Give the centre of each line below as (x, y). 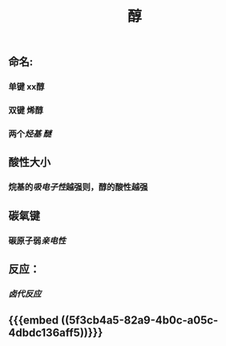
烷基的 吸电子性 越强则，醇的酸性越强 (78, 187)
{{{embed (34, 321)
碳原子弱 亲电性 (37, 240)
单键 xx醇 (26, 87)
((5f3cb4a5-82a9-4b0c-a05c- (140, 321)
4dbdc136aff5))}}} (56, 333)
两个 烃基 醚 (30, 133)
